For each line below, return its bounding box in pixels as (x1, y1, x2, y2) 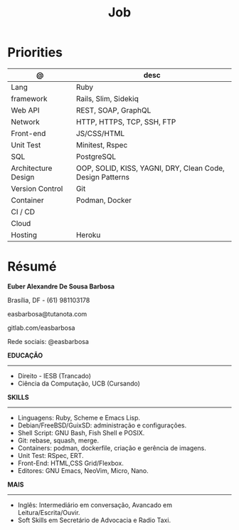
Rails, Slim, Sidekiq (75, 93, 139, 103)
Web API (11, 105, 40, 115)
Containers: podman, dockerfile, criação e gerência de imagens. (17, 443, 206, 452)
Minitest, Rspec (75, 140, 128, 150)
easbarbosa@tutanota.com (7, 309, 87, 318)
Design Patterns (75, 172, 130, 182)
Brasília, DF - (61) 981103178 (7, 296, 90, 304)
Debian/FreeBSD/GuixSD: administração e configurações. (17, 421, 187, 430)
